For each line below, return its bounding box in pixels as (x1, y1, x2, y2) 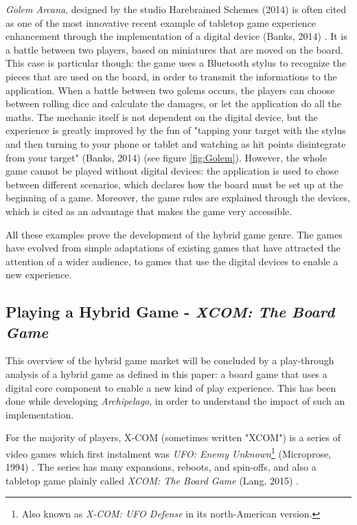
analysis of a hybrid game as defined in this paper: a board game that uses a (5, 367, 327, 381)
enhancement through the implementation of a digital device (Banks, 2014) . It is (5, 29, 347, 43)
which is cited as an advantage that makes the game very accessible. (5, 203, 292, 218)
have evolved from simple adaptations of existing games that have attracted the (5, 241, 341, 255)
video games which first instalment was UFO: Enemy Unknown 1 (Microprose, (5, 445, 332, 460)
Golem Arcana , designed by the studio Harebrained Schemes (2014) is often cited (5, 2, 347, 16)
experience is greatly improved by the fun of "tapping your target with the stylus (5, 123, 346, 137)
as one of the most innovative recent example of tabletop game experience (5, 15, 316, 30)
